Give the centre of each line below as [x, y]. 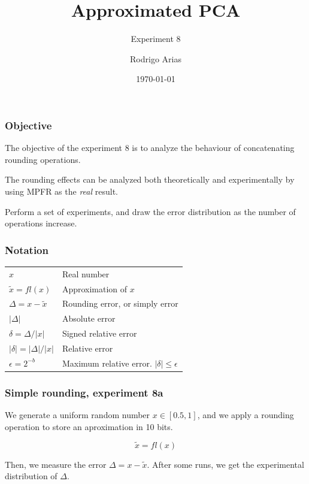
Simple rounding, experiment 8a [84, 392]
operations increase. [41, 223]
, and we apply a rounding [246, 415]
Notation [27, 249]
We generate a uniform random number [78, 415]
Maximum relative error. [107, 363]
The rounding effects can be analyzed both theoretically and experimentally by [150, 179]
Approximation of [95, 288]
